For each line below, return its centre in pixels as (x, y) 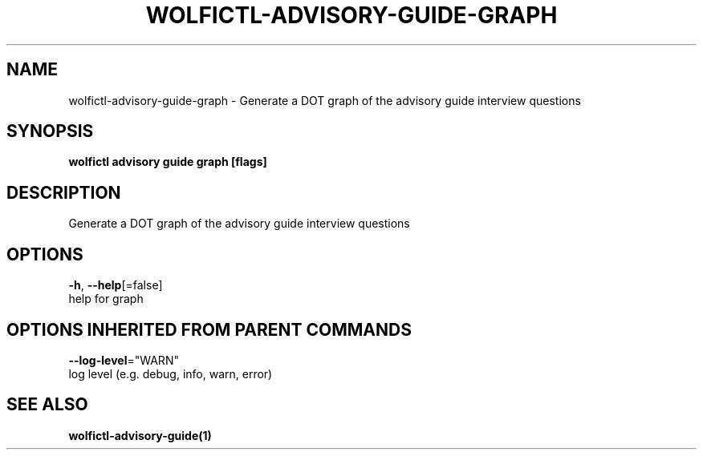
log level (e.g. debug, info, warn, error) (171, 373)
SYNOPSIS (50, 131)
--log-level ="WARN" (124, 360)
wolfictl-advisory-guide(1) (140, 435)
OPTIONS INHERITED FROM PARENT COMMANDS (209, 329)
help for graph (106, 299)
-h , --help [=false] (116, 285)
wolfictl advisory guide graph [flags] (168, 162)
